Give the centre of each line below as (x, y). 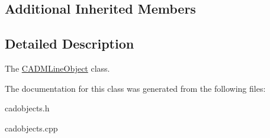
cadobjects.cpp (31, 128)
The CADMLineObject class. (57, 68)
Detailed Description (70, 44)
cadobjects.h (27, 108)
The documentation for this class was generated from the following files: (135, 88)
